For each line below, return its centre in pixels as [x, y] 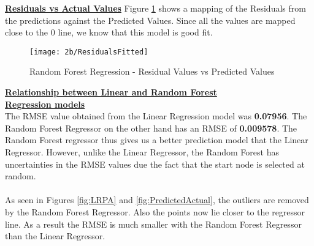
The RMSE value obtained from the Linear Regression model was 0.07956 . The [156, 116]
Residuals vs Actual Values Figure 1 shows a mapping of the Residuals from [155, 8]
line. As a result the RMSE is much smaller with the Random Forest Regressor [153, 224]
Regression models [45, 104]
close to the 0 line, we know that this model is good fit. [109, 32]
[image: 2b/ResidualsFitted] [89, 52]
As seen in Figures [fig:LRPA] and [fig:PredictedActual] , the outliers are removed [157, 200]
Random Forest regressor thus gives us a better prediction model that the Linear [157, 140]
